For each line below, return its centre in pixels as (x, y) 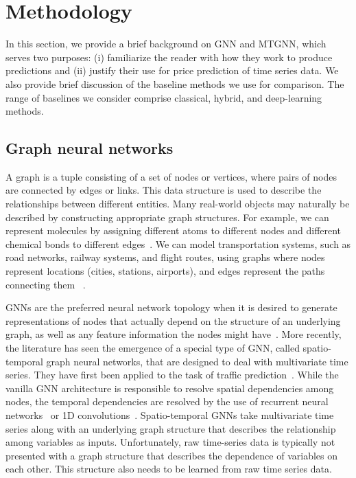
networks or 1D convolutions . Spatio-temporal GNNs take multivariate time (170, 414)
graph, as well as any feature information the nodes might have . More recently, (174, 334)
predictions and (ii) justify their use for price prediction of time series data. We (172, 70)
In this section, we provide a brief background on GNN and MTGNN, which (166, 44)
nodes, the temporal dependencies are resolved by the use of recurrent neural (167, 401)
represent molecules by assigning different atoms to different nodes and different (174, 230)
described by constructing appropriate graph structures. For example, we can (167, 217)
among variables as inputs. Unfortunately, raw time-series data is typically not (170, 442)
